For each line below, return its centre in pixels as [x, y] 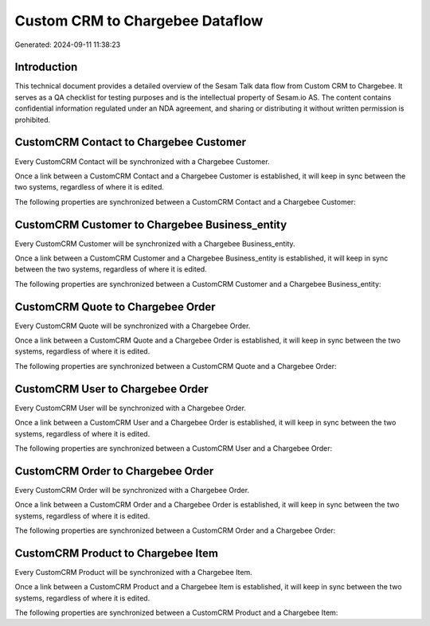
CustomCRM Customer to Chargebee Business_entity [151, 224]
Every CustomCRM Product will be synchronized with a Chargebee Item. [133, 572]
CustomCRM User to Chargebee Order [111, 389]
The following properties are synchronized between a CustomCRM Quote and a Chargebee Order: [176, 366]
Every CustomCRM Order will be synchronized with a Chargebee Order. [132, 490]
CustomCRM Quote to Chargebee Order [115, 307]
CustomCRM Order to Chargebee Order [114, 471]
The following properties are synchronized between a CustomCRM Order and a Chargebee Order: [175, 530]
